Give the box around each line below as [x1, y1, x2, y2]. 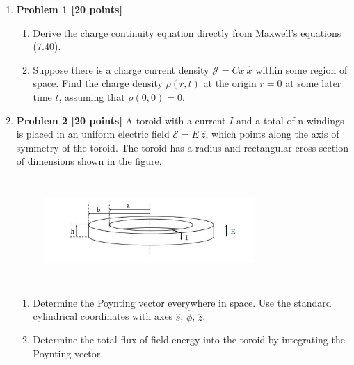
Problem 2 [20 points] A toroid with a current [16, 113, 226, 127]
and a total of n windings [236, 113, 344, 127]
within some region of [255, 62, 348, 76]
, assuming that [58, 89, 125, 104]
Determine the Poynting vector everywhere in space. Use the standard [33, 295, 332, 309]
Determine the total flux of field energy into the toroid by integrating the [33, 332, 345, 347]
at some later [285, 76, 341, 90]
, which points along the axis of [205, 127, 339, 141]
